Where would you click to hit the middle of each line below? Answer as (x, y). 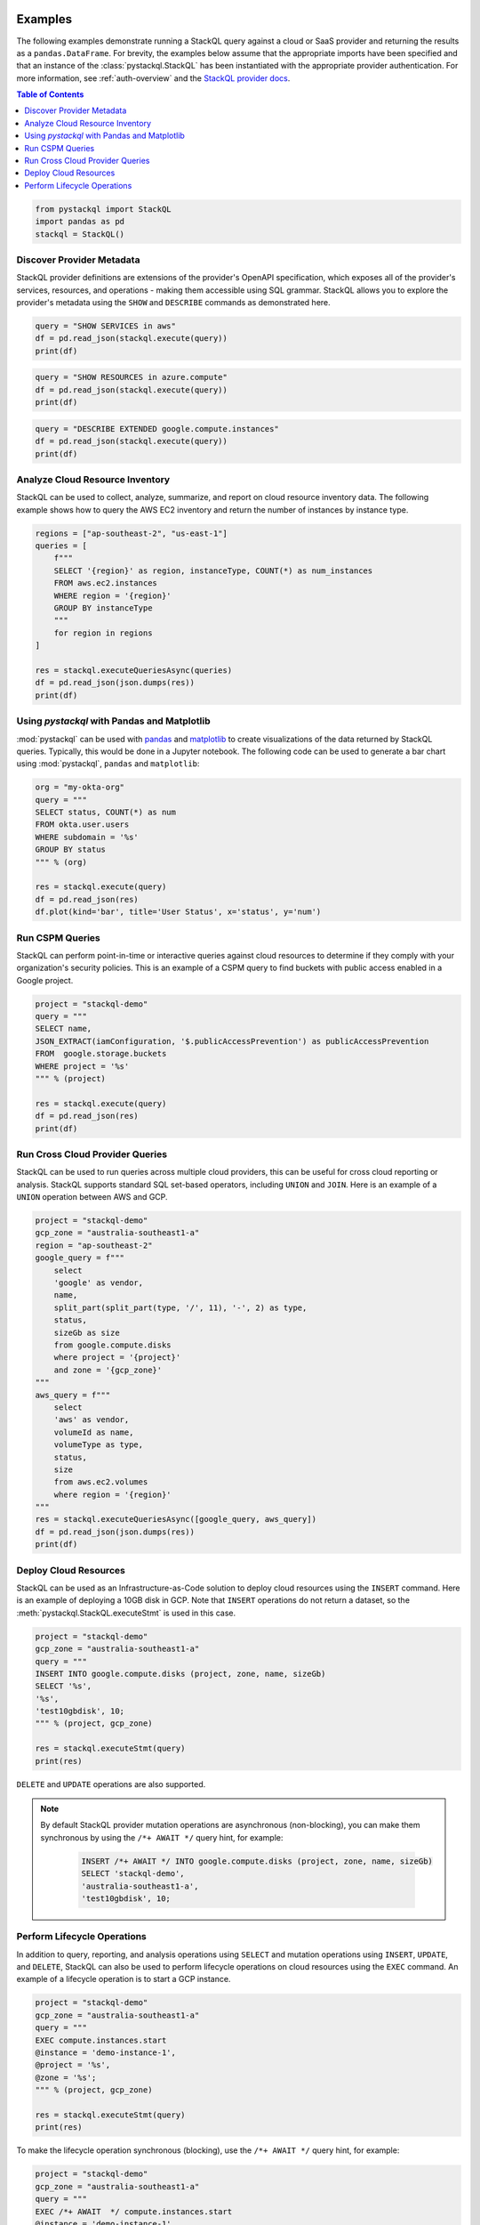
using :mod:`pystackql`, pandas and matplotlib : (108, 764)
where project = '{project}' (117, 1358)
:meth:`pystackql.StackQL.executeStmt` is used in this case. (126, 1613)
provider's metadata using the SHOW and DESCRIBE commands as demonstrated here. (173, 303)
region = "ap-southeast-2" (94, 1245)
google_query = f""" (80, 1258)
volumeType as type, (99, 1445)
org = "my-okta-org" (80, 787)
